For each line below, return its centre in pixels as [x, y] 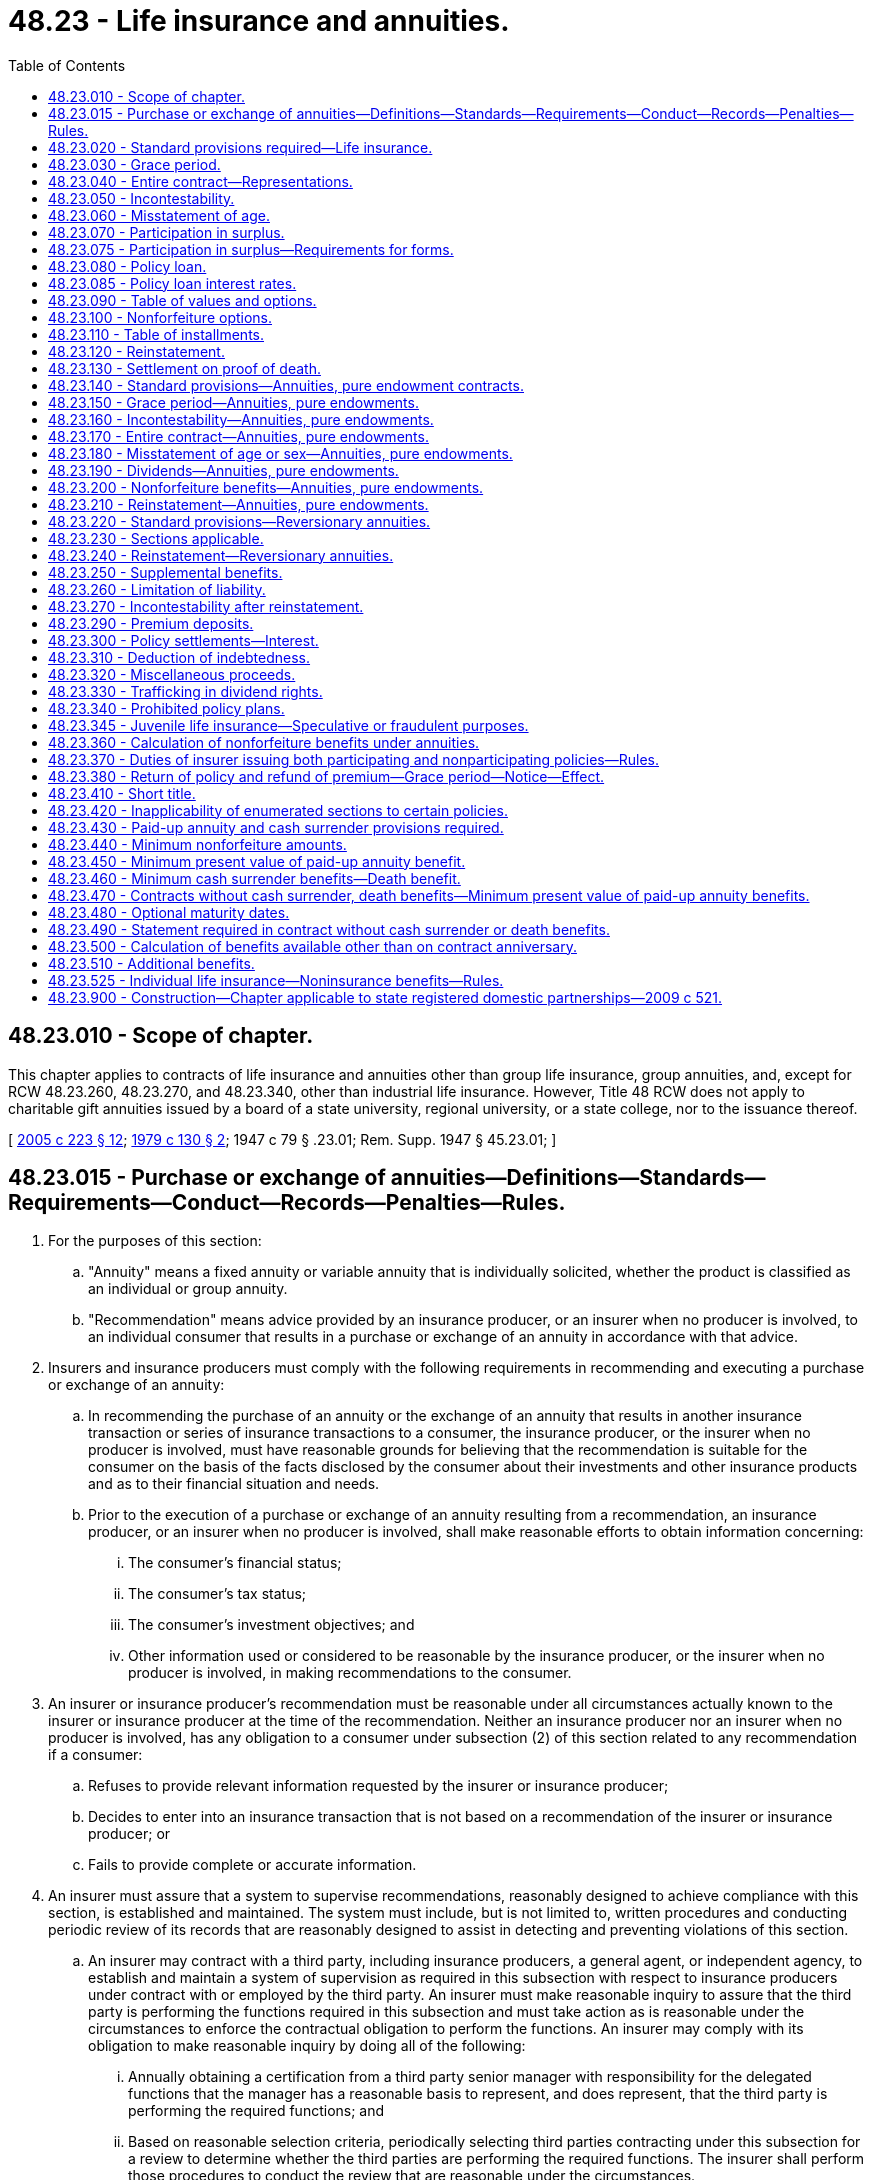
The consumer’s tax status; [217, 1594]
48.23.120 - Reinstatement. [136, 351]
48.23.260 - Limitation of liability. [157, 589]
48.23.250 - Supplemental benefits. [165, 572]
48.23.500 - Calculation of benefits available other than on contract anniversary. [312, 946]
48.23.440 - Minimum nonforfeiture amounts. [197, 844]
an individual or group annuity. [188, 1289]
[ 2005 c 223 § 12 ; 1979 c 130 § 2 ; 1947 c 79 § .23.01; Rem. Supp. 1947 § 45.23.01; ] [282, 1139]
